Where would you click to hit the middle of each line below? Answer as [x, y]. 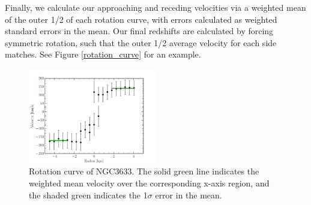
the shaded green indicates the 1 [88, 195]
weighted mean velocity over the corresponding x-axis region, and [149, 183]
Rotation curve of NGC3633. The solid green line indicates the [144, 171]
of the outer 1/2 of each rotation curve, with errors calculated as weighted [141, 19]
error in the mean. [189, 195]
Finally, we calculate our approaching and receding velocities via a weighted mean [155, 7]
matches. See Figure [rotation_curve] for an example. [103, 54]
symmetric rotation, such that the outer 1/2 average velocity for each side [141, 42]
